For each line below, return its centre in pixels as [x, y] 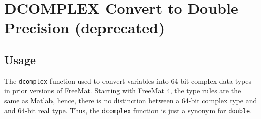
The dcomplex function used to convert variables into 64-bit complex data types [128, 80]
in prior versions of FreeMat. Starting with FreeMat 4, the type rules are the [123, 91]
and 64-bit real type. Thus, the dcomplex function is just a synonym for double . [128, 110]
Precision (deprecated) [85, 27]
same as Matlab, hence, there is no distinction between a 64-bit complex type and [131, 101]
